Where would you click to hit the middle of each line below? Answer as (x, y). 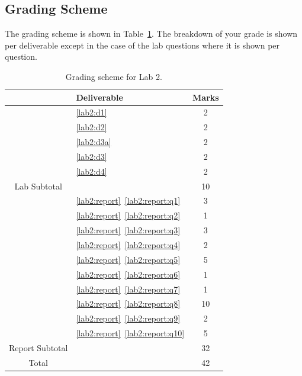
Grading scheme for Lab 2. (114, 76)
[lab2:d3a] (94, 142)
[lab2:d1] (91, 112)
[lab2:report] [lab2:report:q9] (128, 318)
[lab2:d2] (91, 127)
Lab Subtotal (38, 186)
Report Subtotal (38, 347)
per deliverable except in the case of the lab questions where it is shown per (142, 45)
